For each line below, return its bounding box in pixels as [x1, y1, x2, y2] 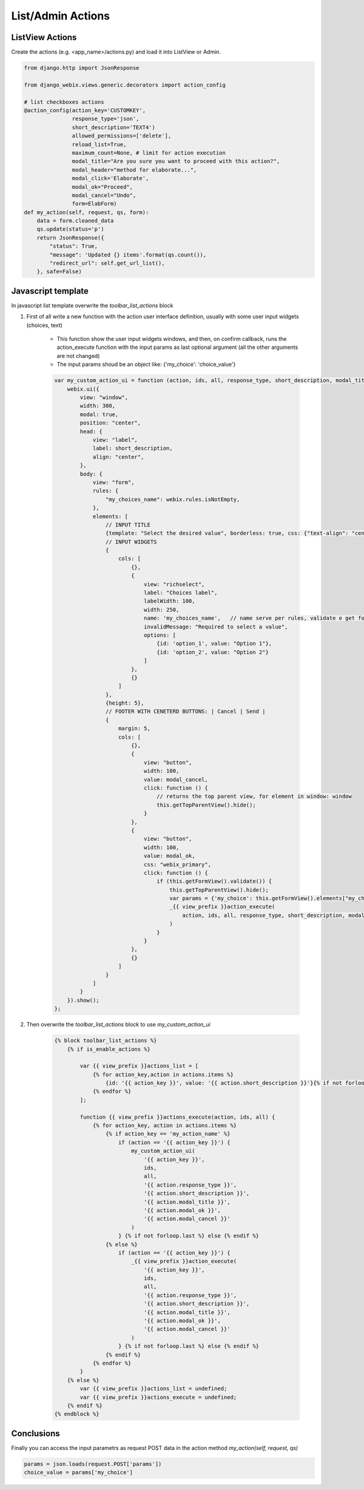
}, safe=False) [36, 268, 82, 275]
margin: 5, [118, 725, 151, 732]
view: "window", [79, 394, 129, 401]
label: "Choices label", [143, 589, 218, 596]
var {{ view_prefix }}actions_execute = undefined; [79, 1394, 237, 1401]
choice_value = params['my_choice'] [24, 1469, 133, 1476]
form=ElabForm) [72, 200, 118, 207]
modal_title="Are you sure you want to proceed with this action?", [72, 158, 280, 165]
